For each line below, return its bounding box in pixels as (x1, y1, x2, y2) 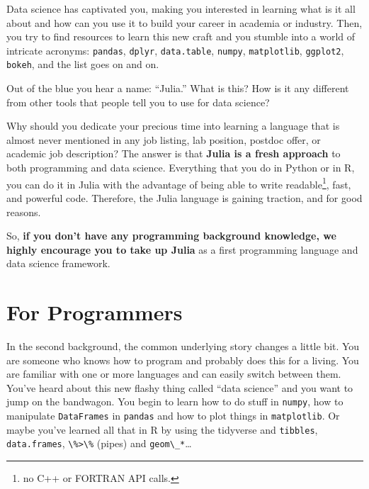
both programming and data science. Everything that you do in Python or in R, (6, 160, 355, 175)
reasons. (6, 204, 41, 219)
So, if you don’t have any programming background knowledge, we (6, 228, 336, 243)
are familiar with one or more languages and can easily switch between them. (6, 366, 341, 381)
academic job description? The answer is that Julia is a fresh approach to (6, 146, 341, 161)
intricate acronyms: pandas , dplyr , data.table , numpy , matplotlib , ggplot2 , (6, 43, 344, 57)
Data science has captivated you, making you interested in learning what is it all (6, 1, 356, 16)
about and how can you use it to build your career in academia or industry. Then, (6, 15, 363, 30)
